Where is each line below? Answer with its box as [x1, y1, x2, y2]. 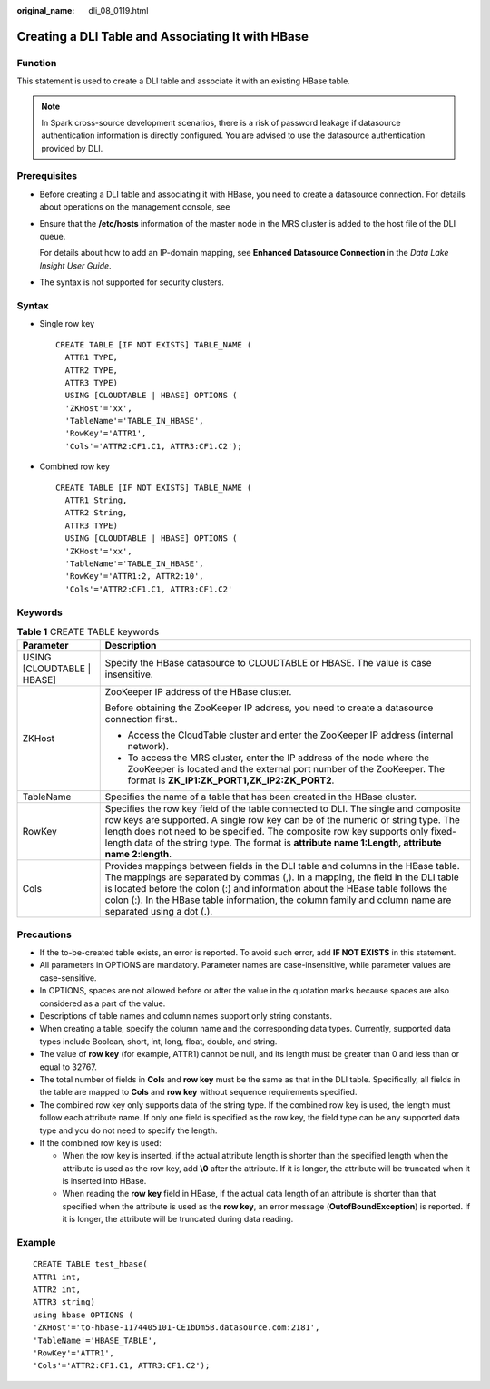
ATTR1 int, [33, 1271, 82, 1282]
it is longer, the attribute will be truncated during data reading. [62, 1214, 294, 1225]
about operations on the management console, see [39, 201, 230, 212]
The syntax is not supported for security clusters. [39, 277, 224, 288]
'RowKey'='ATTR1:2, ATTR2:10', [64, 572, 204, 582]
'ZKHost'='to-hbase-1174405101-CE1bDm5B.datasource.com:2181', [33, 1323, 320, 1333]
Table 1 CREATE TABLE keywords [16, 626, 160, 639]
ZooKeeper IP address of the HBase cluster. [104, 686, 292, 699]
